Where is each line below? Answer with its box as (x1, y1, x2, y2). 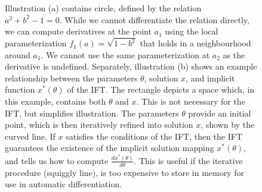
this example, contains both (5, 95, 106, 108)
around (5, 48, 30, 61)
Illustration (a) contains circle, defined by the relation (5, 2, 202, 14)
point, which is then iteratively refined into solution (5, 118, 193, 131)
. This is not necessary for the (136, 95, 245, 108)
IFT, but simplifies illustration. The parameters (5, 106, 179, 119)
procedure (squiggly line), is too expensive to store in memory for (5, 166, 245, 178)
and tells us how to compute (5, 154, 109, 166)
